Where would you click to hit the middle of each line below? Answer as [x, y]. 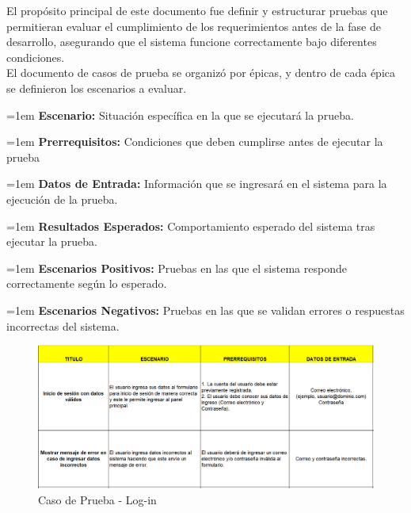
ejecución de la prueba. [62, 199]
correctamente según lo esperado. [87, 283]
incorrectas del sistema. [63, 325]
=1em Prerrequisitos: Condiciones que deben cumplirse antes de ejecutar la [195, 142]
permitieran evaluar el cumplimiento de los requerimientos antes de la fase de [194, 26]
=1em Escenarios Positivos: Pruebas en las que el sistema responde [177, 268]
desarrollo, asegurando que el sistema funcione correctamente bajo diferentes [192, 42]
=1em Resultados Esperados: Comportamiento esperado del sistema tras [191, 226]
